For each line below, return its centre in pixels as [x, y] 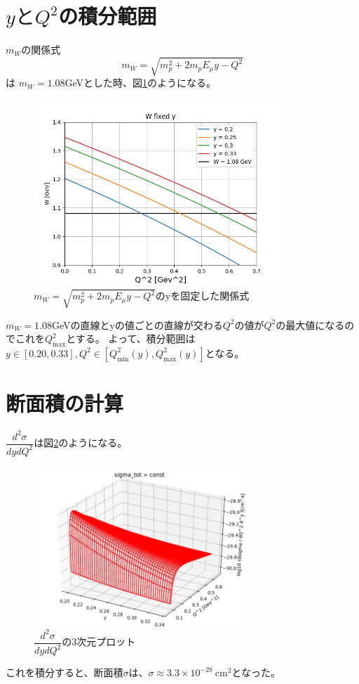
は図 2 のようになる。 [81, 443]
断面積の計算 [65, 403]
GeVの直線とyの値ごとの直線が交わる [137, 324]
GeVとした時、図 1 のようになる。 [141, 83]
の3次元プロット [99, 641]
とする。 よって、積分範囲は [131, 338]
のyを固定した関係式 [202, 296]
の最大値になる [310, 324]
